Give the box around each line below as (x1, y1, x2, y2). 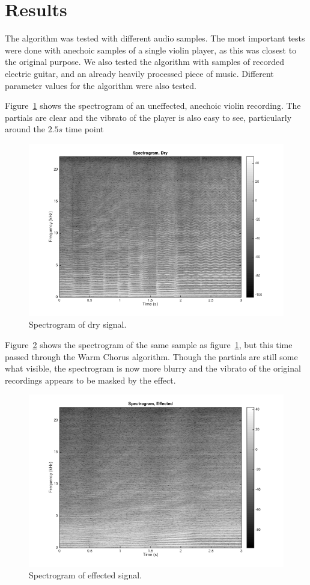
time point (65, 123, 104, 135)
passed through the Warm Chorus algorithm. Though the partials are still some (5, 350, 298, 363)
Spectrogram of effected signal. (29, 569, 142, 581)
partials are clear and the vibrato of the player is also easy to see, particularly (5, 111, 292, 123)
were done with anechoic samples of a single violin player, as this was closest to (5, 43, 297, 56)
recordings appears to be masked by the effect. (5, 373, 176, 386)
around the (5, 123, 45, 135)
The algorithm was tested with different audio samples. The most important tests (5, 32, 305, 44)
